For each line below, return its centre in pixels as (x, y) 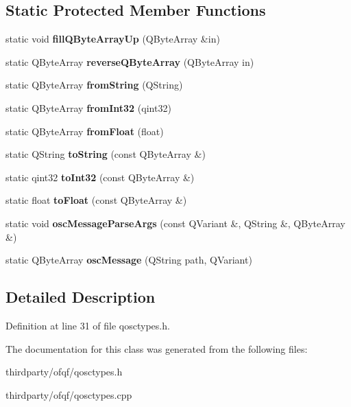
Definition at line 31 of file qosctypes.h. (88, 325)
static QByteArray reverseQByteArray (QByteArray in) (130, 61)
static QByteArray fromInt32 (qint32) (88, 107)
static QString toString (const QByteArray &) (106, 154)
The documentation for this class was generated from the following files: (157, 348)
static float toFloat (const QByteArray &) (96, 200)
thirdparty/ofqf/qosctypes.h (64, 372)
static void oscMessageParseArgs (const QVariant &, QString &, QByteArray (175, 223)
